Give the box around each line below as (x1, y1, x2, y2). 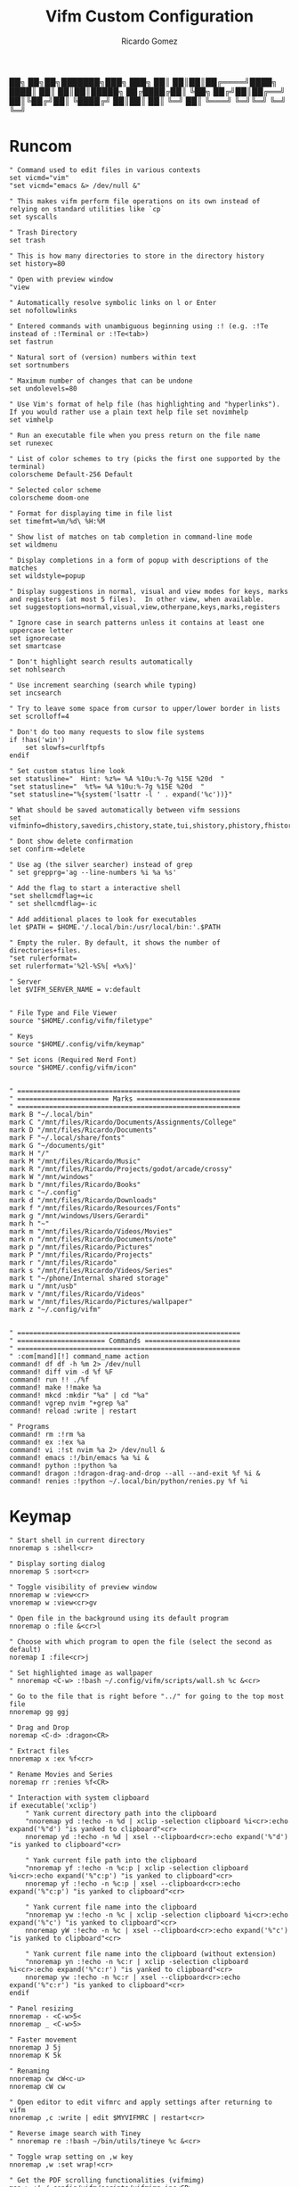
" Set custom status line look (9, 766, 125, 775)
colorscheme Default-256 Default (9, 470, 133, 479)
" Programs (9, 1422, 50, 1431)
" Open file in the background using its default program (9, 1613, 229, 1622)
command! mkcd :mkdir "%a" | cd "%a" (9, 1391, 149, 1399)
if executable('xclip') (9, 1801, 98, 1810)
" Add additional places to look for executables (9, 914, 198, 924)
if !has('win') (9, 735, 66, 744)
